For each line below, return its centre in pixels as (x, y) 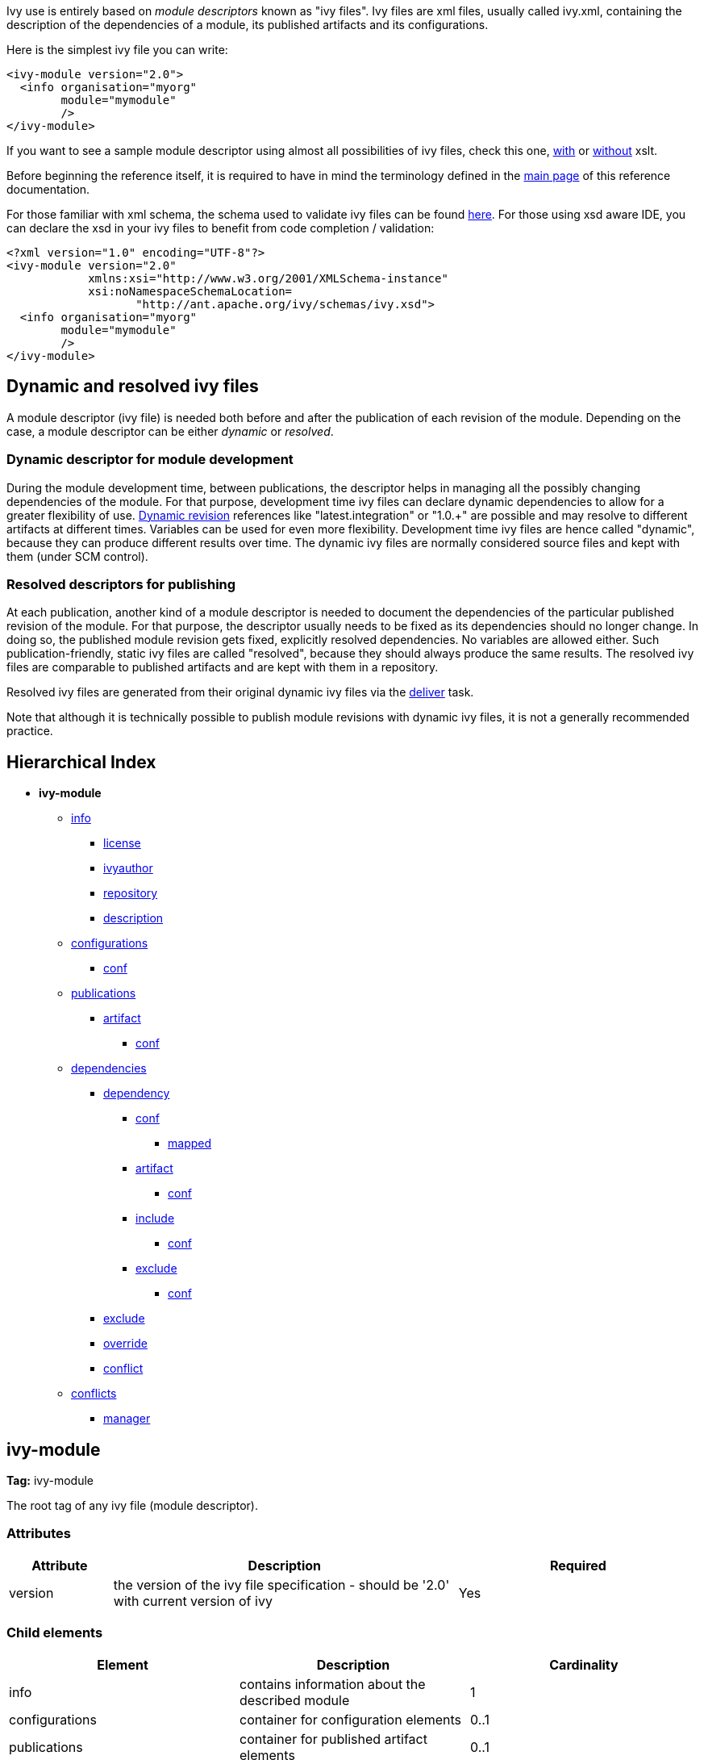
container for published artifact (333, 1739)
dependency (137, 1093)
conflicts (94, 1394)
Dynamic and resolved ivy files (133, 387)
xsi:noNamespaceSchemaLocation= (190, 291)
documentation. (48, 189)
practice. (30, 731)
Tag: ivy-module (50, 1481)
